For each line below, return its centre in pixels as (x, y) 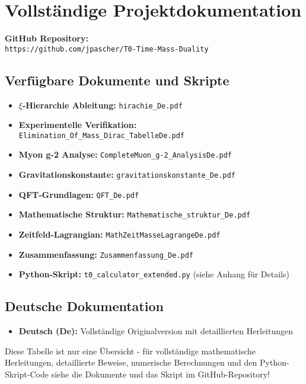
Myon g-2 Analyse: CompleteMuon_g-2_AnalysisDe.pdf (125, 154)
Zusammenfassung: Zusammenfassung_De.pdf (106, 254)
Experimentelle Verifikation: (78, 125)
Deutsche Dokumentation (84, 306)
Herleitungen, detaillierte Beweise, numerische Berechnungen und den (131, 362)
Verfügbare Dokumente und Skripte (117, 80)
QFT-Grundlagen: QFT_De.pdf (79, 194)
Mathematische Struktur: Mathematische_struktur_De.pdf (135, 214)
